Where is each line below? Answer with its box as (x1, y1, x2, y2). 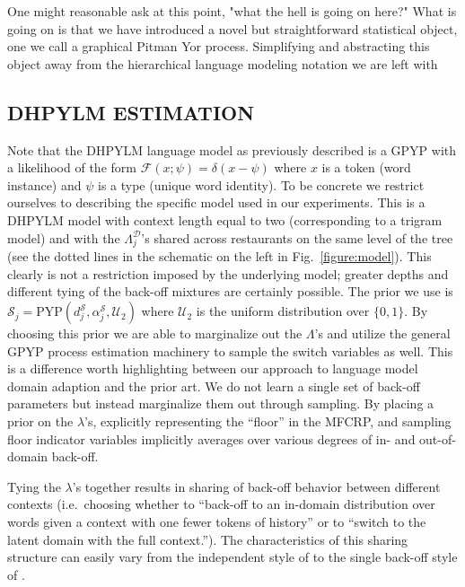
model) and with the (7, 228, 120, 247)
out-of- (419, 429, 456, 448)
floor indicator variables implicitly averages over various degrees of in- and (7, 429, 416, 448)
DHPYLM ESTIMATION (7, 98, 255, 126)
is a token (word (321, 158, 411, 177)
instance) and (7, 175, 82, 194)
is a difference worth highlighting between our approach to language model (7, 359, 418, 378)
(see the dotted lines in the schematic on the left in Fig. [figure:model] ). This (7, 247, 432, 266)
